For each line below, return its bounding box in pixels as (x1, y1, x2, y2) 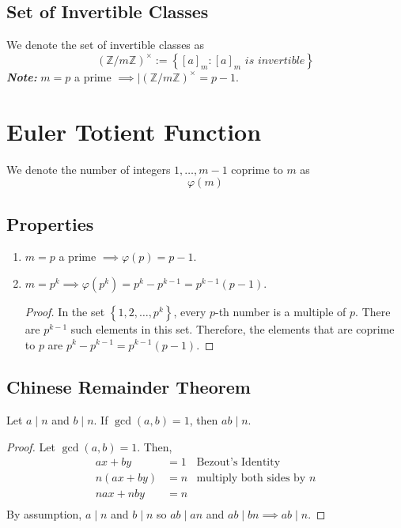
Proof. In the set (25, 303, 105, 319)
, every (173, 303, 206, 319)
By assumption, (6, 505, 82, 522)
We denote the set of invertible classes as (6, 36, 205, 53)
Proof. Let (6, 438, 55, 454)
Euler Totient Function (6, 115, 262, 147)
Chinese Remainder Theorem (6, 375, 251, 399)
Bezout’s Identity (196, 456, 281, 468)
